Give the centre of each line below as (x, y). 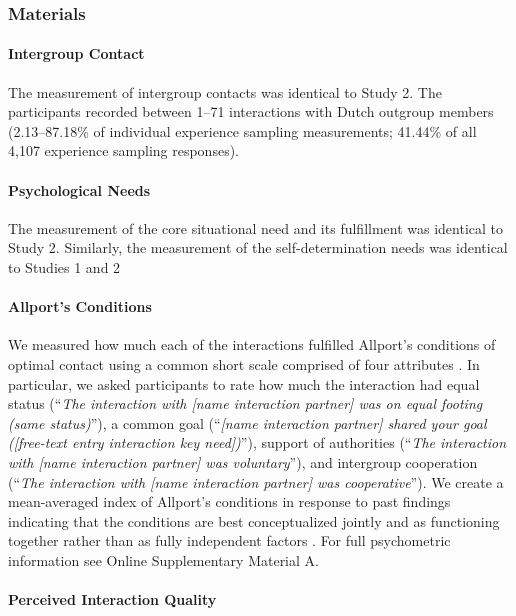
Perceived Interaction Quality (112, 599)
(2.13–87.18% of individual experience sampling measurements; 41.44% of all (242, 130)
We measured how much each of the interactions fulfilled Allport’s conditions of (252, 344)
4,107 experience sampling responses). (123, 150)
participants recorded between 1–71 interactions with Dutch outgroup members (251, 111)
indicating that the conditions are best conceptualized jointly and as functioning (254, 520)
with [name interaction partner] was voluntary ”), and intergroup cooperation (243, 461)
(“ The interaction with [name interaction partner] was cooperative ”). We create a (256, 481)
